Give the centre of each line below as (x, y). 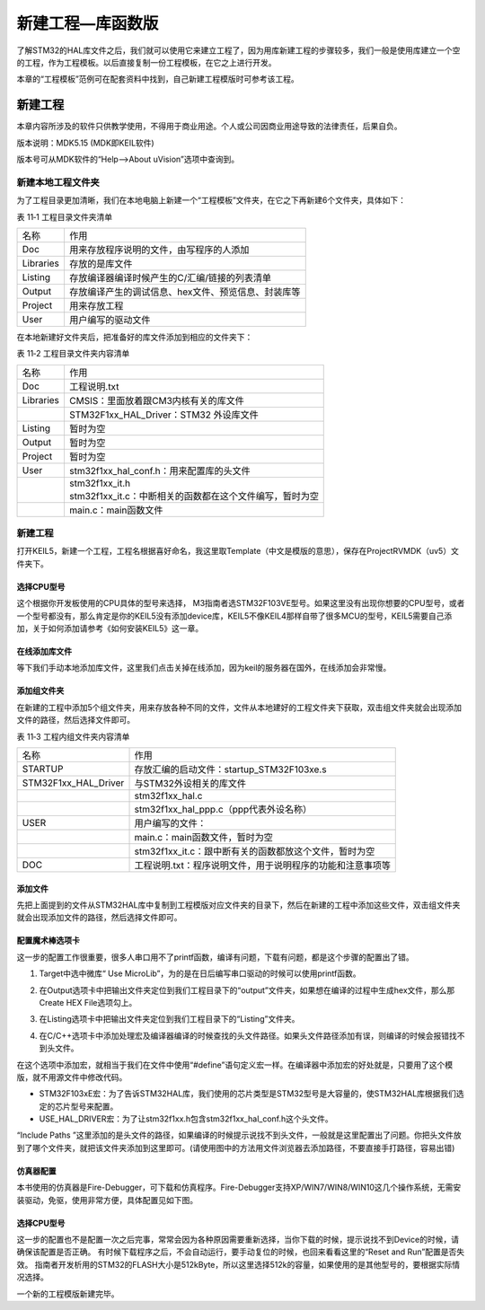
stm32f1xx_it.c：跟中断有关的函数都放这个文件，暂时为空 (255, 851)
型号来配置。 (94, 1106)
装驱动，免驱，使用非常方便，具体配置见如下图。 (107, 1200)
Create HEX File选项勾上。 (88, 1002)
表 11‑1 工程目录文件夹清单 (64, 216)
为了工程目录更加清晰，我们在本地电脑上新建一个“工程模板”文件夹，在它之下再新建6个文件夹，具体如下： (212, 200)
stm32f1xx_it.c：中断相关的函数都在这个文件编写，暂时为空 (194, 496)
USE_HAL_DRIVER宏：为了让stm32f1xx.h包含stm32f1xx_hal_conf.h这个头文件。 (186, 1119)
